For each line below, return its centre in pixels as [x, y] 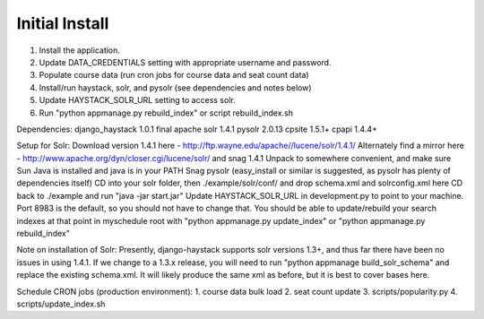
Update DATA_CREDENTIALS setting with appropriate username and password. [185, 62]
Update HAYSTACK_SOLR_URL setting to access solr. [138, 100]
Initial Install [63, 23]
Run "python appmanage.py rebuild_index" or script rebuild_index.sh [166, 113]
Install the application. [80, 50]
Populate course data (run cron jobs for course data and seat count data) [174, 75]
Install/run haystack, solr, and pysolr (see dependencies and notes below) [176, 87]
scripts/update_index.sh [61, 304]
